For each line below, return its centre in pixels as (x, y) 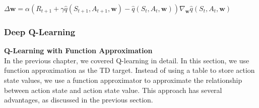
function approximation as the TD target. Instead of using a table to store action (129, 70)
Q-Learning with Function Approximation (78, 50)
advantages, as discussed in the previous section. (79, 100)
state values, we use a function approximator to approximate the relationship (123, 80)
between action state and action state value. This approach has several (113, 90)
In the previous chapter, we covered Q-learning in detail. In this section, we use (127, 60)
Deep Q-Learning (40, 31)
